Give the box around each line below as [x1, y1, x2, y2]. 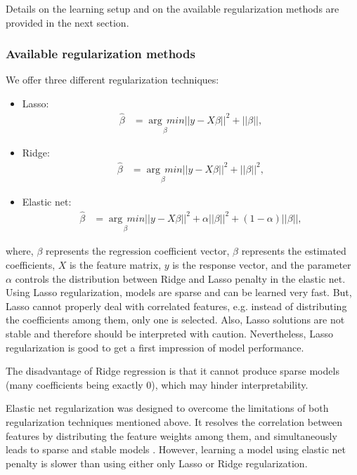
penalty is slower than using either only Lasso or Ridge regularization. [6, 455, 308, 470]
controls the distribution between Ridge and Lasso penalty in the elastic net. [15, 271, 346, 286]
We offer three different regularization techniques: [6, 72, 219, 87]
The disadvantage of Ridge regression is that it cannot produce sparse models [6, 363, 339, 378]
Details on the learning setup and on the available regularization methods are [6, 1, 339, 15]
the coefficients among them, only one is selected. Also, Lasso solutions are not [6, 312, 345, 327]
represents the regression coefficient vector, [45, 243, 230, 258]
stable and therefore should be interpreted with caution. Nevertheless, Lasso [6, 326, 333, 340]
